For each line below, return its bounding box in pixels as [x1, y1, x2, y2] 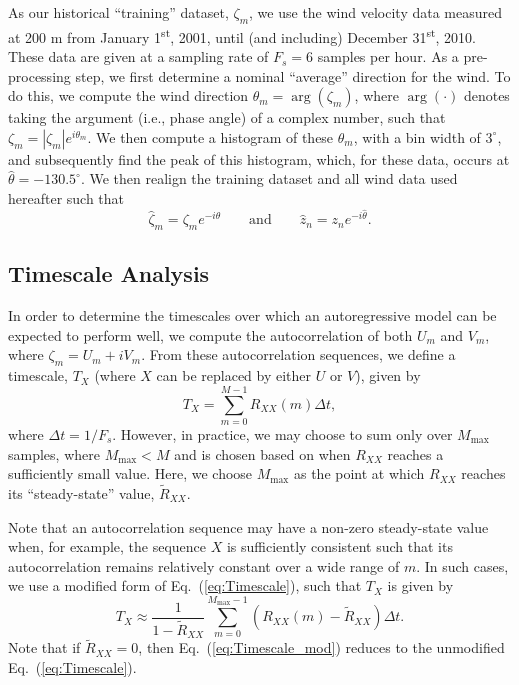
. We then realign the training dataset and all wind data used [80, 168, 458, 189]
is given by [387, 575, 454, 596]
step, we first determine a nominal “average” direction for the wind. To [75, 65, 511, 86]
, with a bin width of [353, 126, 481, 147]
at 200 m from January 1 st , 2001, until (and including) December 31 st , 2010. [8, 23, 476, 47]
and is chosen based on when [174, 443, 351, 464]
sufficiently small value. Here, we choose [8, 463, 253, 484]
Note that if [8, 637, 81, 658]
